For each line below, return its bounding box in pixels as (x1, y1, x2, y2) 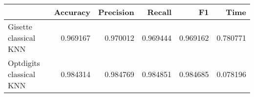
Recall (147, 6, 172, 17)
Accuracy (54, 6, 90, 17)
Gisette (8, 21, 32, 32)
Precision (98, 6, 134, 17)
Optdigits (8, 57, 40, 68)
